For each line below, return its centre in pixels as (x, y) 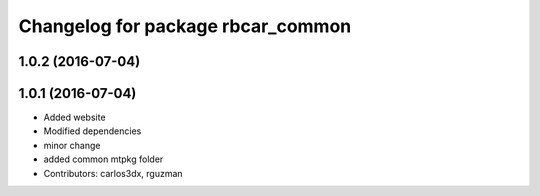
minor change (72, 145)
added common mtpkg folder (103, 159)
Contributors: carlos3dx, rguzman (113, 173)
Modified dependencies (92, 131)
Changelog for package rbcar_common (185, 26)
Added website (74, 117)
